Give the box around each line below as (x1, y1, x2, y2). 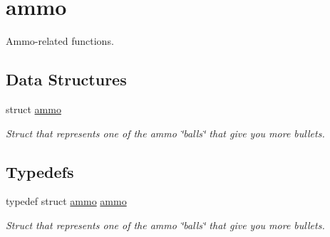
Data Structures (6, 68, 127, 90)
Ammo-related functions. (6, 33, 114, 48)
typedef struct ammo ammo (6, 194, 127, 209)
